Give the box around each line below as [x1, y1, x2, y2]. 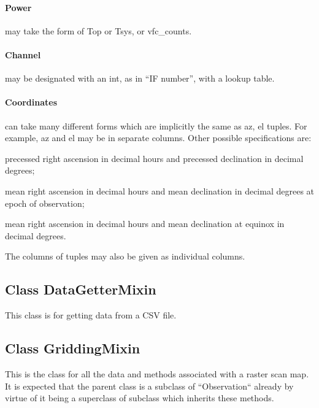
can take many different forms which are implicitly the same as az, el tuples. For [5, 119, 307, 132]
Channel [5, 48, 41, 61]
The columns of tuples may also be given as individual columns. [5, 250, 245, 263]
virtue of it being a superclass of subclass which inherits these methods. [5, 391, 274, 404]
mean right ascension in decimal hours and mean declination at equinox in [5, 217, 285, 230]
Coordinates [5, 96, 57, 109]
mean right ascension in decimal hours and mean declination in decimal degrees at [5, 184, 315, 197]
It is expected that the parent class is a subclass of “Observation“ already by [5, 379, 294, 392]
